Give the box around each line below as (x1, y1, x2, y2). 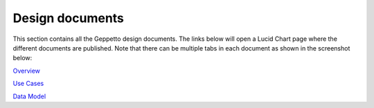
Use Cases (12, 80, 44, 88)
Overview (12, 66, 41, 75)
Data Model (12, 92, 46, 100)
